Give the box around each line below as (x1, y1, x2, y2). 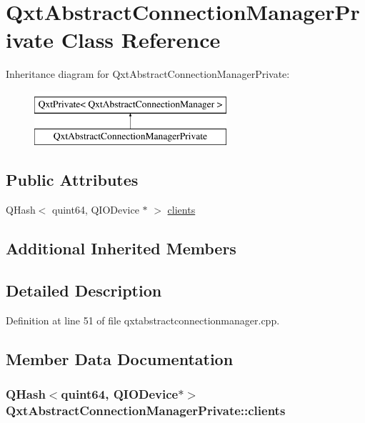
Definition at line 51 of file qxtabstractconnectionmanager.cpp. (6, 312, 280, 327)
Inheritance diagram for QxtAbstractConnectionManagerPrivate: (6, 66, 290, 81)
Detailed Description (6, 279, 162, 302)
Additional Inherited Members (6, 237, 236, 259)
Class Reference (61, 25, 221, 54)
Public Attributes (6, 169, 139, 191)
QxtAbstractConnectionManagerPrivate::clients (6, 402, 286, 419)
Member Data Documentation (6, 347, 234, 369)
